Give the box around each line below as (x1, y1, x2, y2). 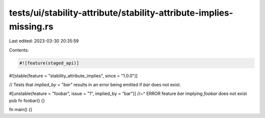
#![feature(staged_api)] (19, 60, 79, 66)
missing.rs (9, 21, 53, 32)
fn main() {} (9, 107, 33, 113)
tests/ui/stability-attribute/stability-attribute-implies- (9, 7, 233, 18)
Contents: (9, 47, 29, 53)
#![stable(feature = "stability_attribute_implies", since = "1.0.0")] (9, 72, 138, 78)
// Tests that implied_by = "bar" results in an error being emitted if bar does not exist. (9, 82, 181, 88)
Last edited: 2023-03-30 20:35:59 (9, 38, 79, 44)
